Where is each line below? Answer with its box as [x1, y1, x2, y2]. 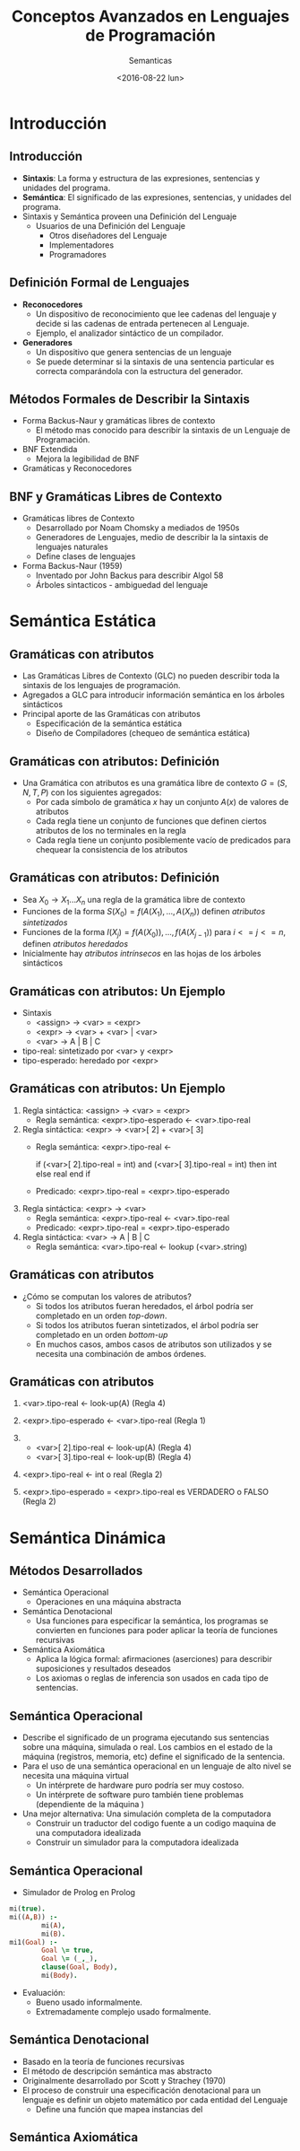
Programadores [48, 249, 107, 259]
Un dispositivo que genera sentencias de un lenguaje [35, 346, 232, 357]
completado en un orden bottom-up [35, 1329, 168, 1340]
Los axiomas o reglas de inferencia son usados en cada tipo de [35, 1673, 269, 1683]
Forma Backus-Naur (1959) [21, 561, 123, 572]
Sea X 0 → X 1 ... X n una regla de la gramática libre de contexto [21, 894, 246, 907]
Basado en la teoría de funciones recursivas [21, 2056, 185, 2067]
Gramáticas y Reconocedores [21, 463, 133, 474]
